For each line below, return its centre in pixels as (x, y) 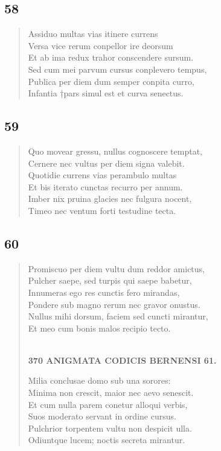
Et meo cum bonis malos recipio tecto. (99, 328)
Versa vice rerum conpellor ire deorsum (101, 45)
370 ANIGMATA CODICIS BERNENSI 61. (122, 360)
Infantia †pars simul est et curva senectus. (106, 93)
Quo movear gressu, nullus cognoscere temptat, (115, 151)
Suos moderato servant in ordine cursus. (102, 416)
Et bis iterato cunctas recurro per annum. (105, 186)
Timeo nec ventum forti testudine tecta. (102, 210)
